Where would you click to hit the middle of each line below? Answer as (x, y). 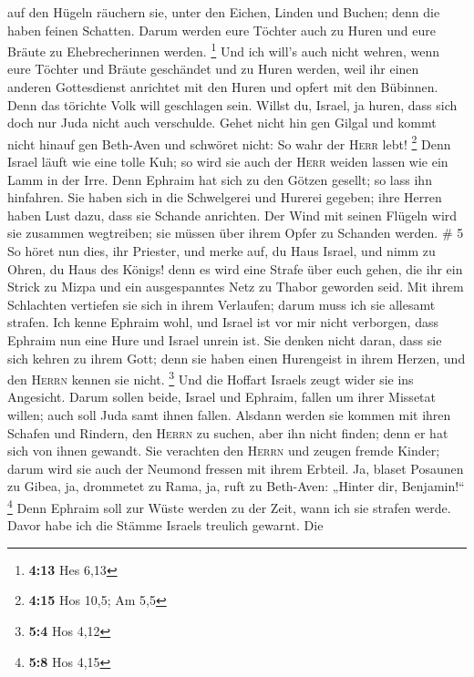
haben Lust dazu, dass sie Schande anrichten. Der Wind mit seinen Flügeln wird (232, 215)
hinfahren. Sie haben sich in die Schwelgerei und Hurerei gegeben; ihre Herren (225, 197)
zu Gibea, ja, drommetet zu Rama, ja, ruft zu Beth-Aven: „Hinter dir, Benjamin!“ (236, 486)
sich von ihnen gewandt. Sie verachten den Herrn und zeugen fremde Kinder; (224, 451)
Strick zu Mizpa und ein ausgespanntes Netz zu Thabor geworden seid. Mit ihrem (236, 287)
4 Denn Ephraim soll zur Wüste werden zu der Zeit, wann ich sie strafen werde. (229, 506)
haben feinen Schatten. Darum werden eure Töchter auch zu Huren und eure (222, 30)
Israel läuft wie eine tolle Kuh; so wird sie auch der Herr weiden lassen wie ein (228, 162)
